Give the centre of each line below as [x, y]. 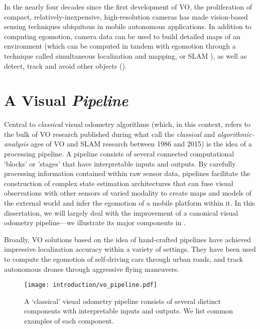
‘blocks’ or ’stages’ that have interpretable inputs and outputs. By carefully [120, 163]
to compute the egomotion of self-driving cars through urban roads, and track [124, 259]
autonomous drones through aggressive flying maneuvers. [92, 269]
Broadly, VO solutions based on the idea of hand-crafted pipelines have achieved [128, 239]
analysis [16, 144]
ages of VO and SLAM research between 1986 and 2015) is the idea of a [141, 144]
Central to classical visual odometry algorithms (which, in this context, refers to [127, 124]
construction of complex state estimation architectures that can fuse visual [119, 183]
